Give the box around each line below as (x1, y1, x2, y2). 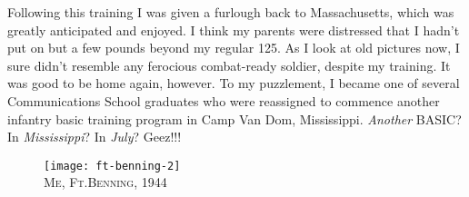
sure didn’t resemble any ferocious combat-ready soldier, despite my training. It (7, 55, 451, 74)
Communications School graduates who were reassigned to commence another (7, 91, 440, 110)
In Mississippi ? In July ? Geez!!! (7, 127, 182, 146)
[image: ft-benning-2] (44, 159, 181, 172)
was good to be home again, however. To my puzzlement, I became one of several (7, 74, 460, 93)
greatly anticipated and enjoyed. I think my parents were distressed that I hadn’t (7, 20, 460, 39)
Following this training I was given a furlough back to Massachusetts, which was (7, 3, 454, 21)
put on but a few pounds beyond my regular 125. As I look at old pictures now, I (7, 38, 460, 57)
